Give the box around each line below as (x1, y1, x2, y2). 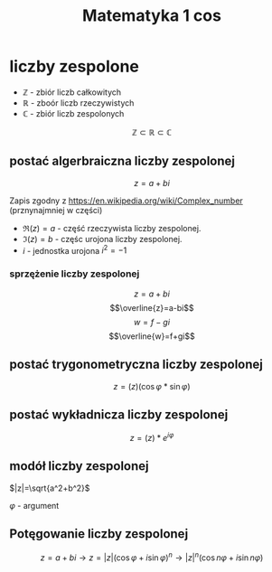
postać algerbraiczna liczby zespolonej (9, 154, 235, 169)
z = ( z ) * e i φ (129, 431, 174, 443)
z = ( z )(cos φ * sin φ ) (112, 380, 192, 391)
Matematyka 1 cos (82, 5, 221, 26)
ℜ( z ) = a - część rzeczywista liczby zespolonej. (22, 222, 202, 233)
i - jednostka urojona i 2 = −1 (22, 243, 127, 256)
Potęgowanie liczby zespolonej (9, 526, 189, 542)
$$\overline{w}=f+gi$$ (108, 331, 196, 342)
